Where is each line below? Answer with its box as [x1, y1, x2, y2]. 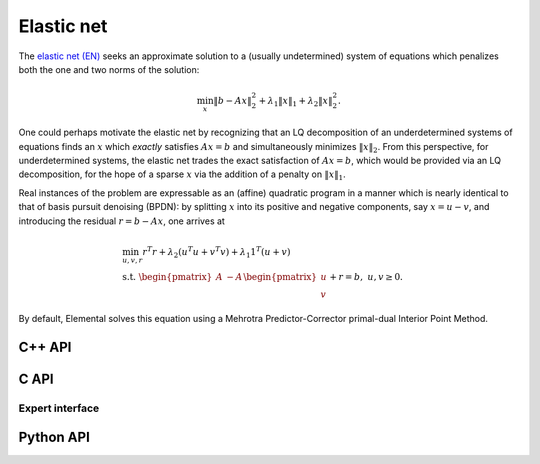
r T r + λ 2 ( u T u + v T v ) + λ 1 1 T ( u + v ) [142, 245, 291, 260]
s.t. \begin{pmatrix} [121, 271, 213, 282]
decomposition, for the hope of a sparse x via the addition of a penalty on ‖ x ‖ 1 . [18, 168, 347, 183]
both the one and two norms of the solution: [18, 63, 200, 75]
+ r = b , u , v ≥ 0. [329, 271, 404, 282]
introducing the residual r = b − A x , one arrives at [18, 215, 225, 227]
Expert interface [18, 401, 100, 415]
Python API [18, 429, 90, 446]
